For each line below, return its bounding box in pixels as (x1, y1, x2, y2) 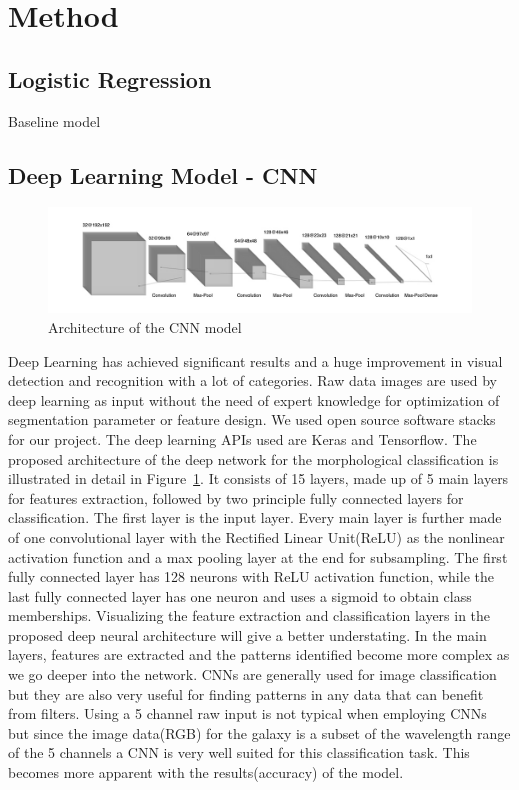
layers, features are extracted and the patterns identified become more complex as (8, 644, 510, 665)
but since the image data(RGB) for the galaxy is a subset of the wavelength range (8, 722, 511, 743)
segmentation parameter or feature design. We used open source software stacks (8, 409, 496, 430)
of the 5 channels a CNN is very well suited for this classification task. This (8, 742, 470, 763)
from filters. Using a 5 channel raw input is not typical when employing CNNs (8, 703, 487, 724)
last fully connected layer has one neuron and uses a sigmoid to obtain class (8, 585, 472, 606)
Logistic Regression (8, 63, 212, 94)
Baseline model (8, 110, 101, 131)
